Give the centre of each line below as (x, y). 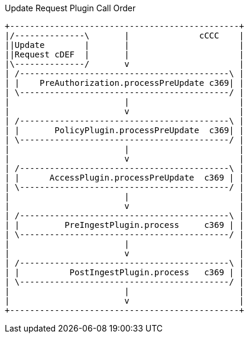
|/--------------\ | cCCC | (124, 36)
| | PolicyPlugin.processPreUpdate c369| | (124, 130)
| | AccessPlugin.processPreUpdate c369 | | (124, 178)
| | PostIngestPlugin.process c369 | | (124, 272)
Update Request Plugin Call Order (70, 8)
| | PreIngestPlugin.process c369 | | (124, 225)
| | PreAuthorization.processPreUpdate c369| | (124, 83)
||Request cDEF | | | (124, 54)
